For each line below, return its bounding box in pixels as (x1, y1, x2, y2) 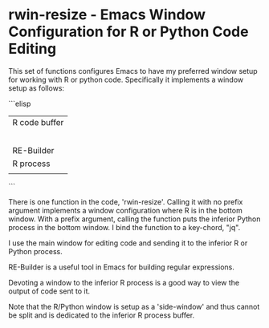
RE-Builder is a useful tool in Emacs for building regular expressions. (8, 262, 234, 272)
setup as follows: (8, 83, 65, 93)
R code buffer (12, 116, 64, 128)
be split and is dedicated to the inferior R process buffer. (8, 310, 195, 320)
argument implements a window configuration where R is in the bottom (8, 205, 243, 215)
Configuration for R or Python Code (8, 22, 249, 41)
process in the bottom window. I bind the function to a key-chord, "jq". (8, 222, 241, 232)
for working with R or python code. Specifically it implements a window (8, 75, 244, 84)
